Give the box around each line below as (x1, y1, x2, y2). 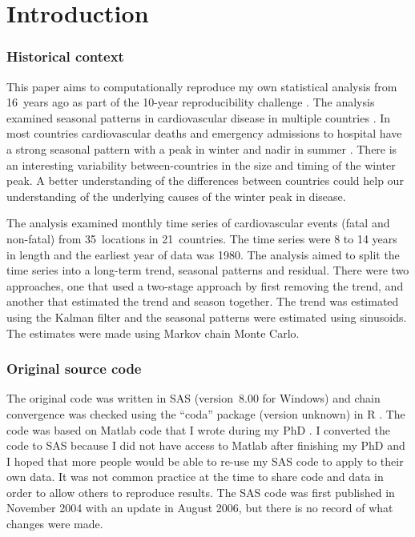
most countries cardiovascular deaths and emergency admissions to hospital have (6, 125, 402, 142)
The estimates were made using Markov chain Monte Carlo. (6, 324, 300, 341)
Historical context (6, 46, 124, 66)
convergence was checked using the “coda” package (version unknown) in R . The (6, 405, 405, 422)
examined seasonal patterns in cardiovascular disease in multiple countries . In (6, 109, 391, 126)
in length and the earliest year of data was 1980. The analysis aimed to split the (6, 246, 400, 262)
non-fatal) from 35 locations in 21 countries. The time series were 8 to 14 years (6, 230, 397, 246)
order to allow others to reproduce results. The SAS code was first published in (6, 483, 395, 500)
